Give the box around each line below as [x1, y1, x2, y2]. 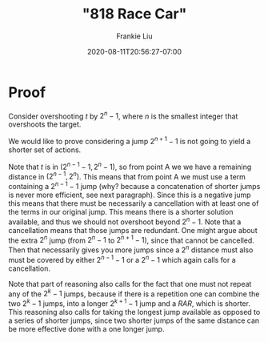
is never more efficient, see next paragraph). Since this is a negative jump [8, 190, 251, 199]
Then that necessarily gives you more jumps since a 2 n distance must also [8, 243, 254, 255]
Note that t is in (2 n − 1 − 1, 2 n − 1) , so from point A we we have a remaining [8, 161, 252, 171]
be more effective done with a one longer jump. [8, 324, 165, 333]
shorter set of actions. [8, 145, 82, 155]
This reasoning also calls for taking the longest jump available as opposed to [8, 307, 261, 316]
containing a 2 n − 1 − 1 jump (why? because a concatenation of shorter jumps [8, 180, 261, 191]
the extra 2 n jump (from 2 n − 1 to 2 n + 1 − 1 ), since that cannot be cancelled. [8, 234, 254, 245]
